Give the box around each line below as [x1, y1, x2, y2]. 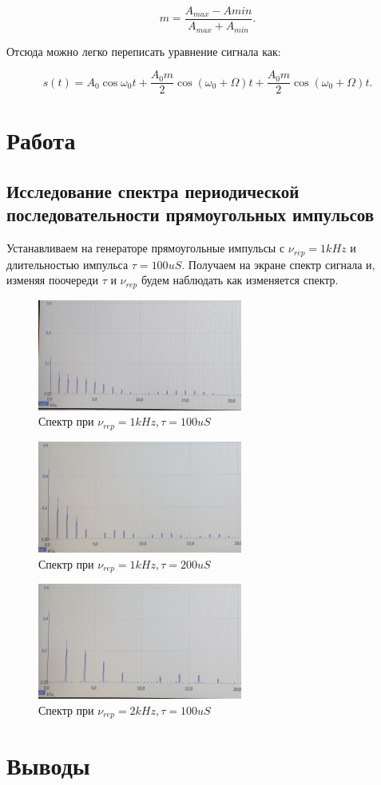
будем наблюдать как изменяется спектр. [141, 272, 339, 288]
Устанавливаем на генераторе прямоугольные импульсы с [6, 240, 285, 256]
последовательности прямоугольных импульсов [6, 202, 375, 227]
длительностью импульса [6, 256, 129, 272]
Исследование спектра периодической [6, 178, 300, 203]
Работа [6, 124, 76, 157]
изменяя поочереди [6, 272, 98, 288]
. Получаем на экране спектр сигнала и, [181, 256, 375, 272]
